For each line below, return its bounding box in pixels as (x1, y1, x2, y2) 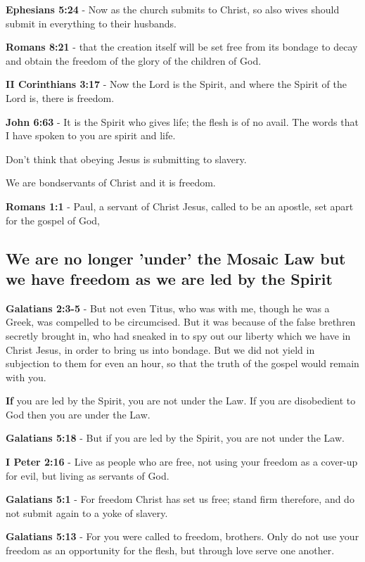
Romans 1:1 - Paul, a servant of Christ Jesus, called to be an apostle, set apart (6, 198, 354, 213)
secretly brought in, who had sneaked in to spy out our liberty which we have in (6, 328, 351, 343)
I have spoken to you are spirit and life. (6, 128, 176, 143)
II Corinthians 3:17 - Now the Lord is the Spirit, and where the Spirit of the (6, 77, 347, 91)
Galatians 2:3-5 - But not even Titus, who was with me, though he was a (6, 300, 330, 315)
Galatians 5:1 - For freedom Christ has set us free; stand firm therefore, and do (6, 492, 354, 506)
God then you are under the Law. (6, 407, 151, 421)
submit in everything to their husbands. (6, 15, 177, 30)
